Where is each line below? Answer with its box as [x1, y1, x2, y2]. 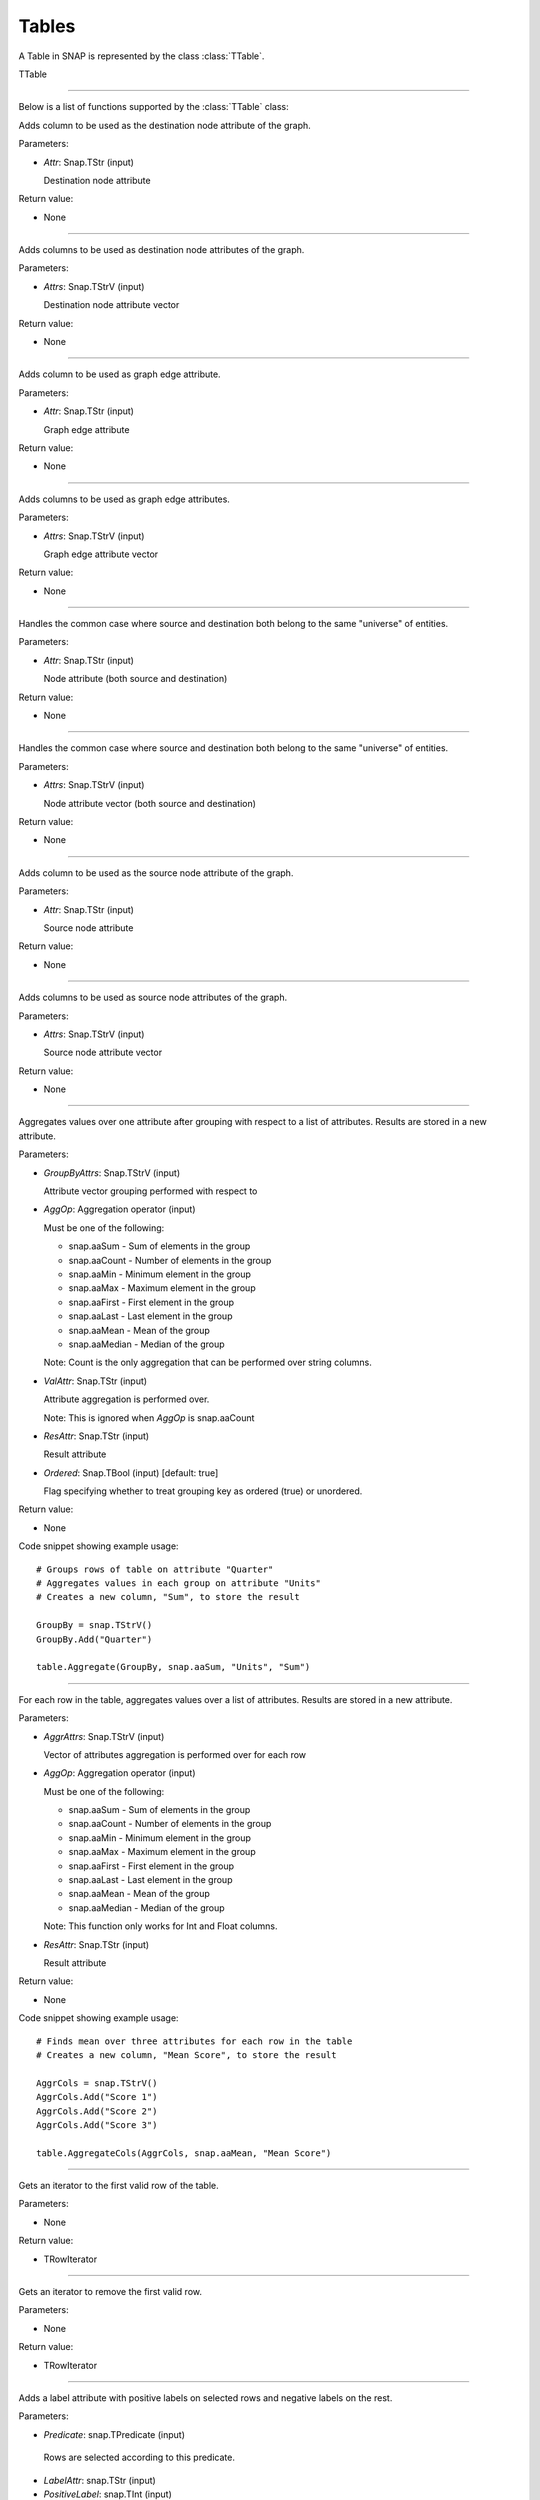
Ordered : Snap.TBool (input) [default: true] [43, 1466, 219, 1479]
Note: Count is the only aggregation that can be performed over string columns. [43, 1356, 372, 1369]
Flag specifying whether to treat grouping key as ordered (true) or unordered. [43, 1485, 363, 1497]
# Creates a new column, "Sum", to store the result [36, 1591, 300, 1603]
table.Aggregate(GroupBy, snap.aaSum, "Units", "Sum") [36, 1661, 311, 1673]
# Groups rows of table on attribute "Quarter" [36, 1563, 274, 1575]
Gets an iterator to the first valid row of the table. [18, 2180, 219, 2192]
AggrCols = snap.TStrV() [36, 2077, 158, 2089]
